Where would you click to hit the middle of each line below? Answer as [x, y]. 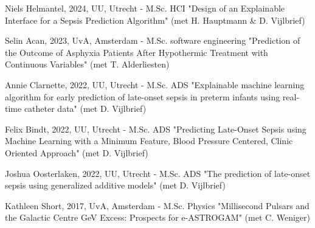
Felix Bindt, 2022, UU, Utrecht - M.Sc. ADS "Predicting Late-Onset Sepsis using [156, 129]
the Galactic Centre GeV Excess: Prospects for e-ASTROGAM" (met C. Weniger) [157, 217]
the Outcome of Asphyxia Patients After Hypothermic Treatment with [137, 52]
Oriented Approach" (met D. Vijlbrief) [77, 152]
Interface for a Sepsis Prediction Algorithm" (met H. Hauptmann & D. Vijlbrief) [155, 20]
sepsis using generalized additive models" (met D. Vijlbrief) [115, 185]
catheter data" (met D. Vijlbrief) [85, 109]
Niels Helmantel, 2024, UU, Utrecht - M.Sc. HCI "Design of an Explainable [145, 8]
